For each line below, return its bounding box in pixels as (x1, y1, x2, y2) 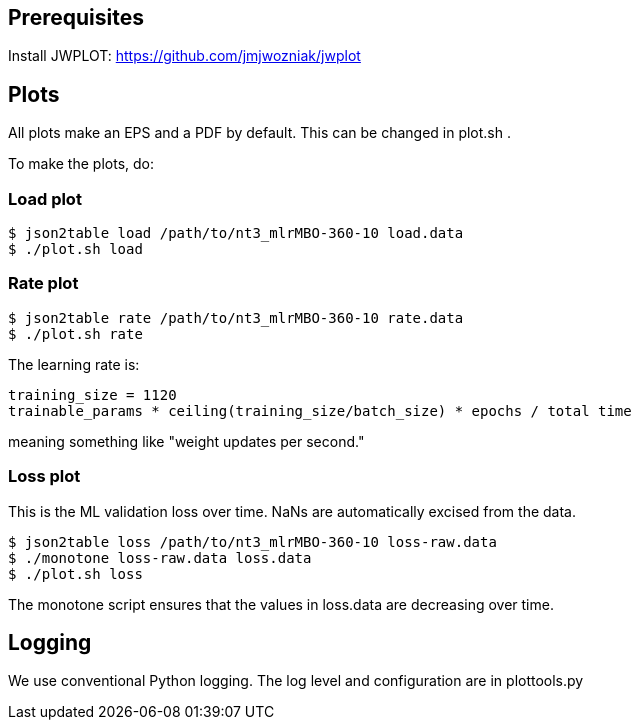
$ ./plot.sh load (8, 241, 143, 258)
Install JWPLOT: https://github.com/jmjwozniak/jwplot (8, 47, 361, 65)
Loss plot (8, 466, 81, 487)
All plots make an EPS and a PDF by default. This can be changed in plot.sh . (8, 124, 512, 142)
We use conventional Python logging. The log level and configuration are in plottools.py (8, 672, 584, 690)
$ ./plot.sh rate (8, 325, 143, 342)
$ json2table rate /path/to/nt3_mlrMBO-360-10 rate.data (8, 309, 464, 326)
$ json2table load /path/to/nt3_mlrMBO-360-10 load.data (8, 225, 464, 242)
